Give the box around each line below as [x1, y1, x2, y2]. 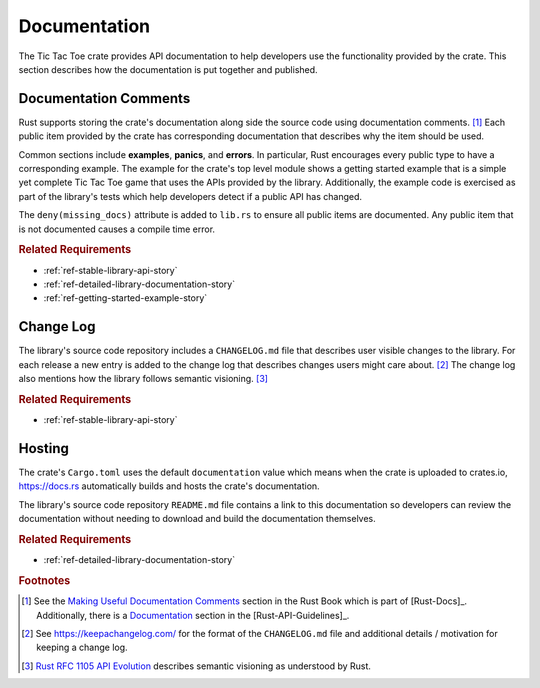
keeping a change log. [36, 641, 129, 654]
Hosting [18, 440, 70, 457]
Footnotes [18, 574, 71, 588]
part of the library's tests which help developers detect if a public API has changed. [18, 190, 363, 202]
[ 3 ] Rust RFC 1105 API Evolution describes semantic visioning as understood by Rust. [21, 660, 372, 672]
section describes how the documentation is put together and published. [18, 63, 319, 75]
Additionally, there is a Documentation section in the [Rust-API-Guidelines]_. [36, 609, 350, 621]
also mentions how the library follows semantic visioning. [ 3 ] [18, 373, 269, 385]
